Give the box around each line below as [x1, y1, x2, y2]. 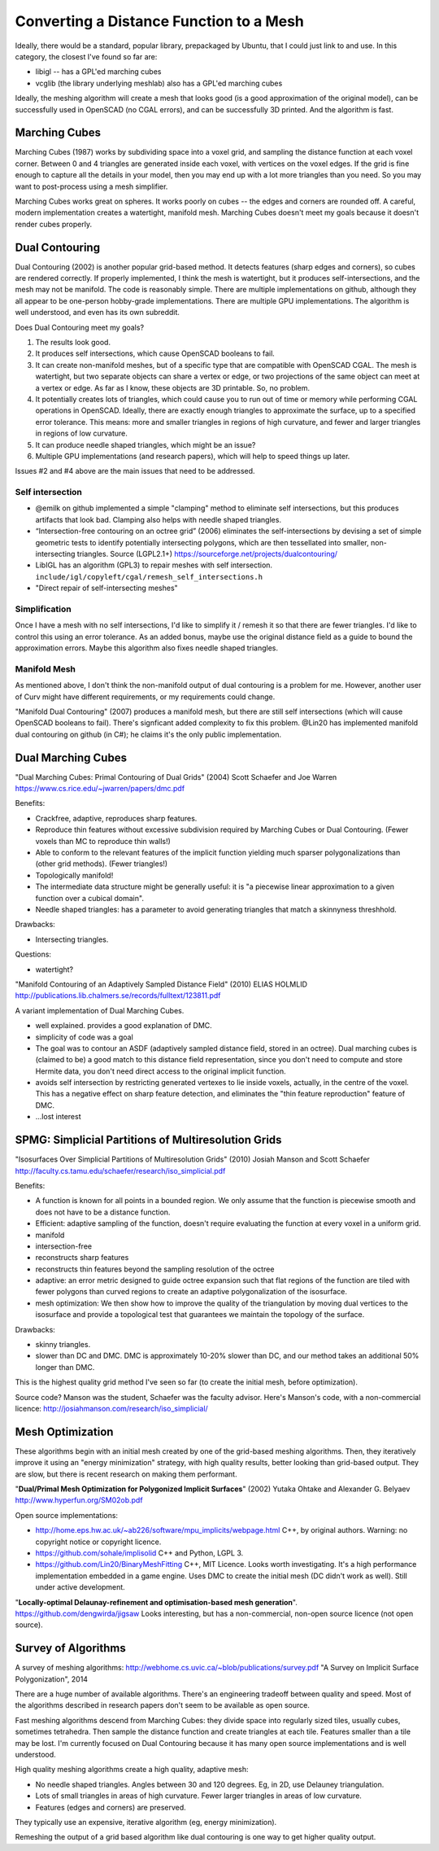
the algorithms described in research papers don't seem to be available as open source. [15, 1700, 311, 1710]
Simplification [15, 603, 72, 615]
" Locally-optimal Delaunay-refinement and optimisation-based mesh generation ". [15, 1597, 298, 1607]
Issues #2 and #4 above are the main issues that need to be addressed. [15, 466, 255, 476]
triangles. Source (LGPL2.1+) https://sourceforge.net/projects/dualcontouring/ [76, 549, 337, 558]
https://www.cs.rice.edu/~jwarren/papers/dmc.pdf [15, 784, 185, 794]
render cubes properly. [15, 219, 93, 229]
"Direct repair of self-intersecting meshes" [35, 583, 178, 593]
